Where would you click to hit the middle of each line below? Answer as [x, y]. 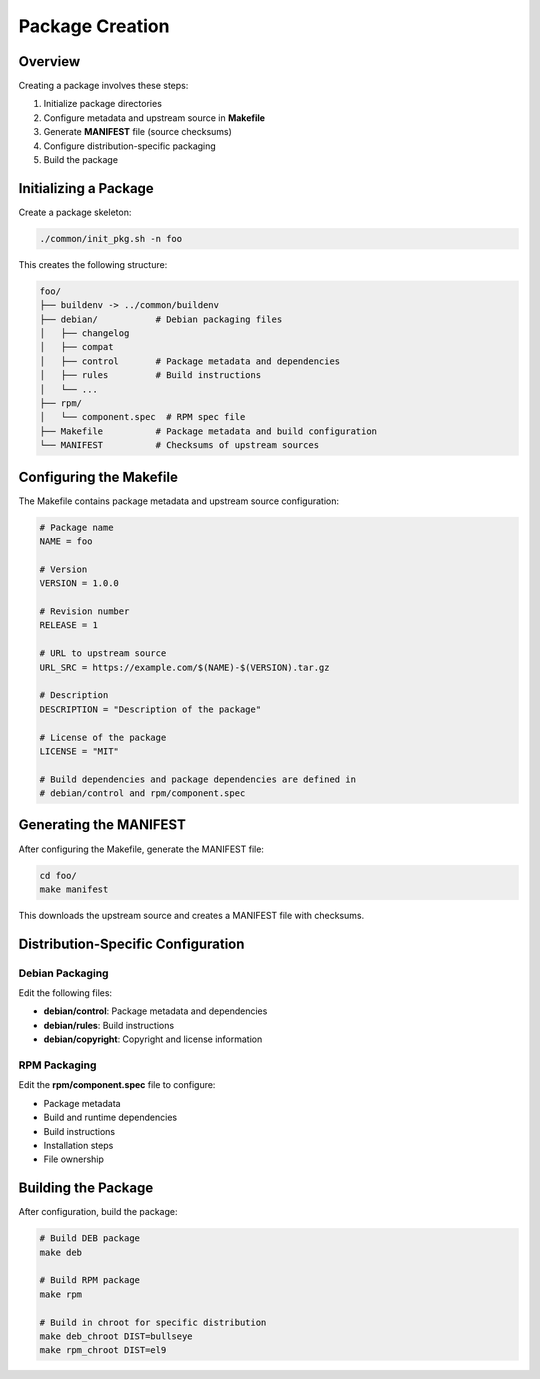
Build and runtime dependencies [110, 1117]
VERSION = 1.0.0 [79, 583]
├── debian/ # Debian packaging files [161, 319]
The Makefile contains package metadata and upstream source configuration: [179, 501]
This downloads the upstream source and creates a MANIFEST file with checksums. [191, 915]
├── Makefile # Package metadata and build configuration [208, 431]
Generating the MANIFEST [102, 825]
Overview [49, 61]
